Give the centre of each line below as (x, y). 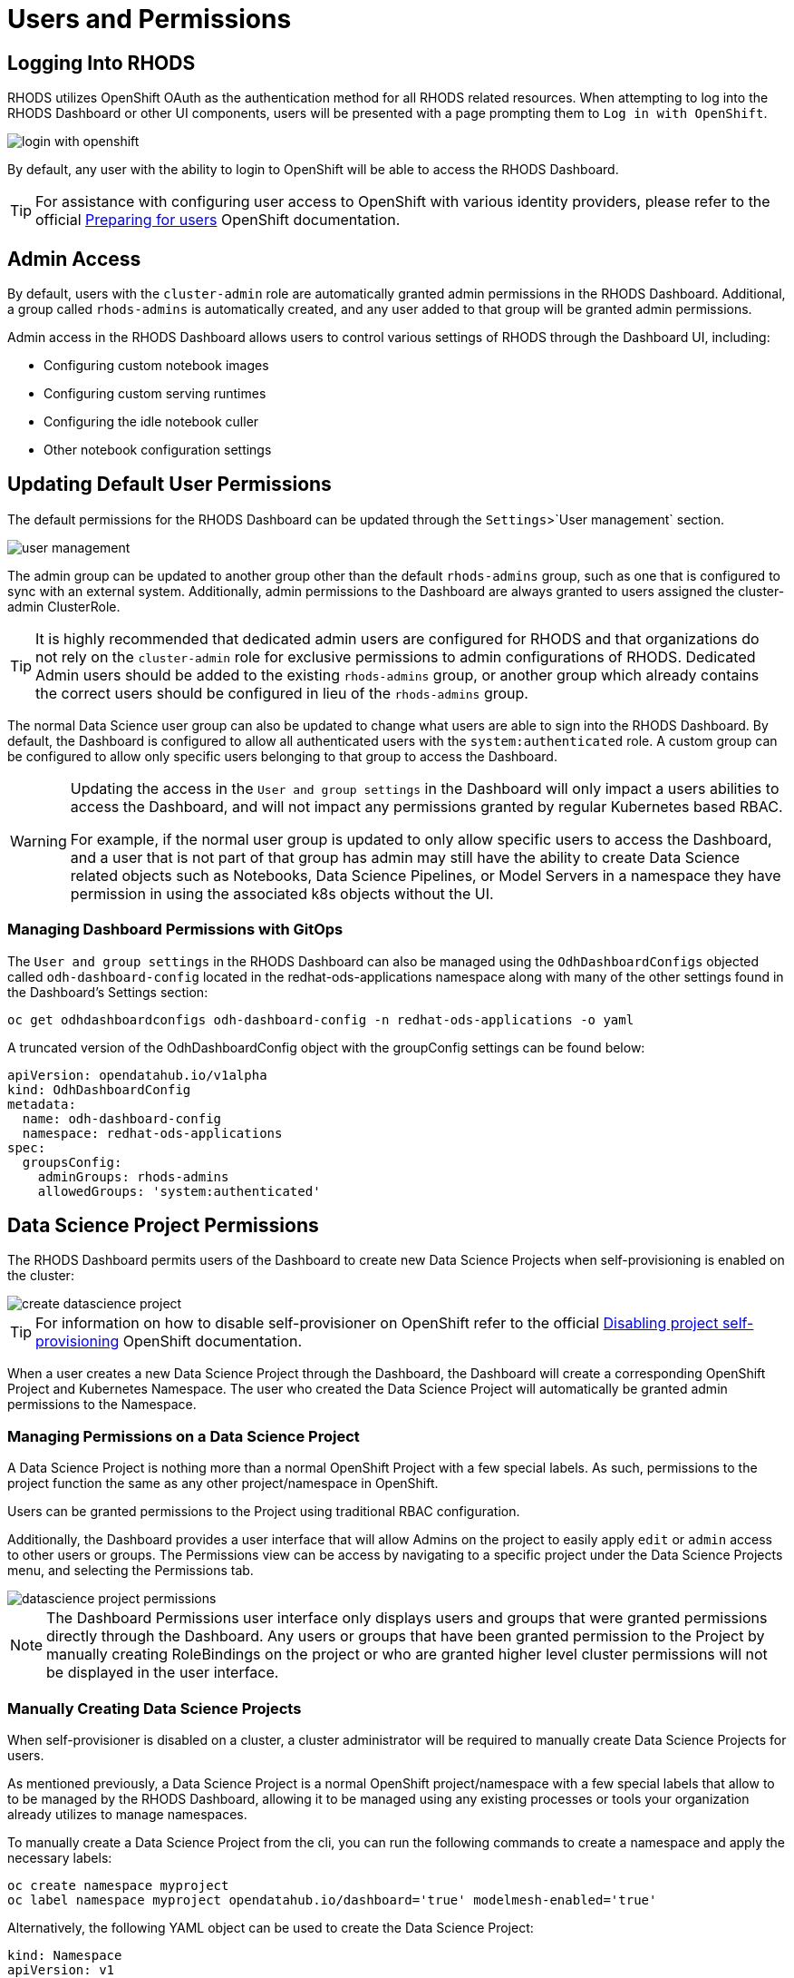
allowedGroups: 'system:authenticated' (179, 1191)
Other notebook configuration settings (158, 450)
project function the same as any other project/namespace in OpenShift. (223, 1483)
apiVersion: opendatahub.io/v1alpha (137, 1075)
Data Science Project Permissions (163, 1226)
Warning (39, 841)
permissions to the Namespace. (102, 1405)
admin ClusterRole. (64, 606)
